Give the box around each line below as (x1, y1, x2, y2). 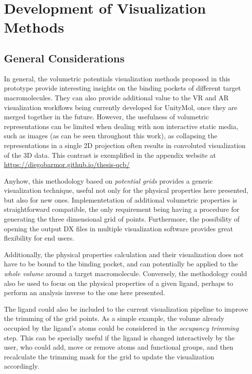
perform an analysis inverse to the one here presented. (4, 287, 165, 298)
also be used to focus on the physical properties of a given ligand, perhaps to (4, 278, 233, 288)
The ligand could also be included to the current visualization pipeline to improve (4, 303, 248, 314)
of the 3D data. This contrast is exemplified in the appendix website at (4, 150, 216, 160)
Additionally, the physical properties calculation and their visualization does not (4, 249, 244, 259)
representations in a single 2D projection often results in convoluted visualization (4, 140, 246, 150)
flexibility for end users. (4, 233, 75, 243)
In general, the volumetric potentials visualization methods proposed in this (4, 73, 231, 83)
